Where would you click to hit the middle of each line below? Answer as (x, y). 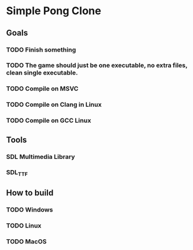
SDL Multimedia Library (41, 156)
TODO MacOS (26, 241)
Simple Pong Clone (54, 11)
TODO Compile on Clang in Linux (54, 105)
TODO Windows (30, 210)
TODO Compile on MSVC (42, 89)
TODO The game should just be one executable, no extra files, (97, 65)
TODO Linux (24, 225)
